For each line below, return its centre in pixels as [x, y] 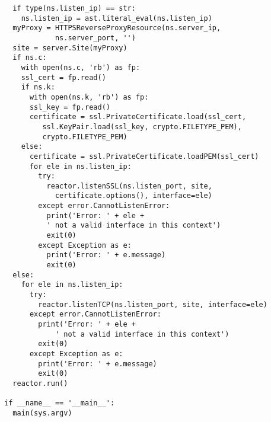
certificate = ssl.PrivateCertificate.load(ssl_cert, [138, 117]
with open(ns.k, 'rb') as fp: [89, 97]
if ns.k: [38, 87]
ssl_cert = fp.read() [63, 77]
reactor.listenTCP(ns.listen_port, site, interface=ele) [153, 304]
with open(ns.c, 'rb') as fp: [81, 67]
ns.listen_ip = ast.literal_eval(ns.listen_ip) [117, 18]
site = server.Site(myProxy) [70, 48]
